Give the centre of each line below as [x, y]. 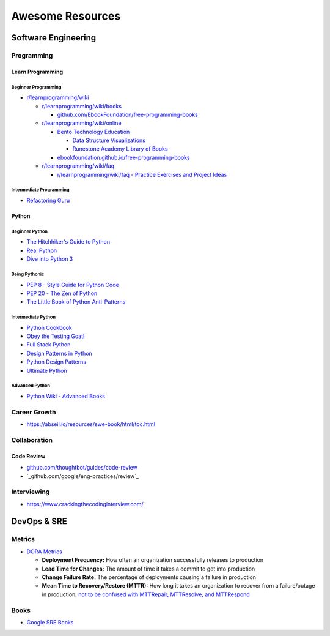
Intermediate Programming [40, 190]
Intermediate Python [34, 317]
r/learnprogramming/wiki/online [82, 123]
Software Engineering [54, 38]
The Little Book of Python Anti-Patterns [76, 302]
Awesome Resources [66, 16]
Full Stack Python [49, 345]
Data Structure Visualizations [109, 140]
